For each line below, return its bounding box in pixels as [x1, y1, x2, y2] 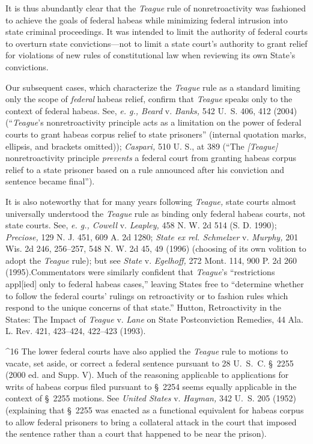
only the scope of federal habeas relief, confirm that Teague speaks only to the [5, 93, 293, 105]
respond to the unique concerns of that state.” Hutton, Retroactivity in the [5, 301, 282, 314]
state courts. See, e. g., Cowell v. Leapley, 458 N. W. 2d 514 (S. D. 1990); [5, 219, 277, 231]
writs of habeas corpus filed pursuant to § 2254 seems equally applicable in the [5, 380, 297, 392]
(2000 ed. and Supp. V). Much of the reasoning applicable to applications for [5, 368, 289, 381]
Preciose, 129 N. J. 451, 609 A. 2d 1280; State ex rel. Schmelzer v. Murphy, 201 [5, 230, 299, 243]
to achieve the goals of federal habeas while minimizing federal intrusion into [5, 13, 288, 26]
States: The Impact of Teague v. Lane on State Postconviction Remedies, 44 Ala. [5, 312, 303, 325]
